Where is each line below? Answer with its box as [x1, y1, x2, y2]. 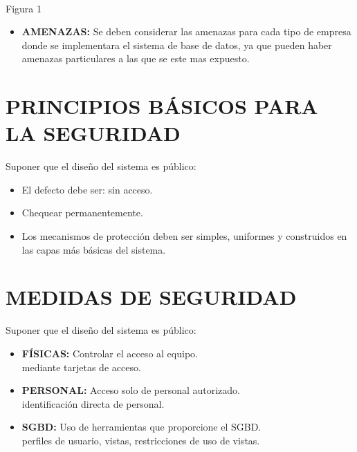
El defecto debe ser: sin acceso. [21, 182, 153, 196]
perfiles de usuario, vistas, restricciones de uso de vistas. [21, 433, 260, 447]
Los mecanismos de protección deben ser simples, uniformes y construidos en [21, 229, 347, 243]
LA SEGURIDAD [6, 119, 181, 147]
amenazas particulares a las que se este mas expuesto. [21, 51, 250, 66]
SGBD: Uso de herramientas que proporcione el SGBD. [21, 420, 262, 434]
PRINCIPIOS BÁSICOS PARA [6, 92, 318, 120]
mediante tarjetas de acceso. [21, 359, 141, 374]
